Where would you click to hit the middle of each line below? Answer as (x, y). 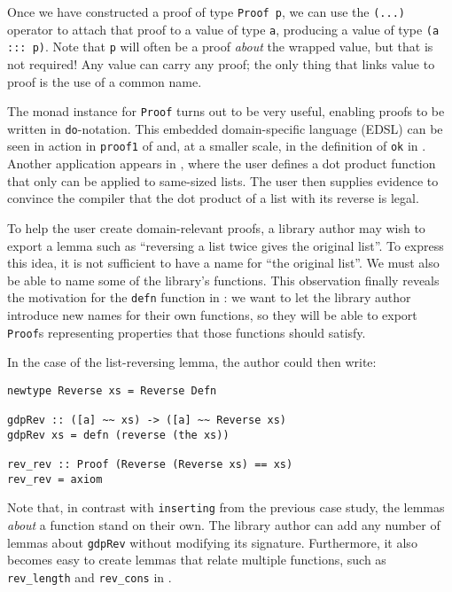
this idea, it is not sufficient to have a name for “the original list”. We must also (223, 263)
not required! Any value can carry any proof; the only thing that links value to (221, 63)
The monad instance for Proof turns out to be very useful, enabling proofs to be (226, 111)
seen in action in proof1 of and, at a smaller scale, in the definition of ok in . (217, 146)
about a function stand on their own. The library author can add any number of (224, 525)
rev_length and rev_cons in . (90, 576)
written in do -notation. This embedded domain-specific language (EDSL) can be (225, 128)
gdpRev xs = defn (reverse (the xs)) (118, 435)
